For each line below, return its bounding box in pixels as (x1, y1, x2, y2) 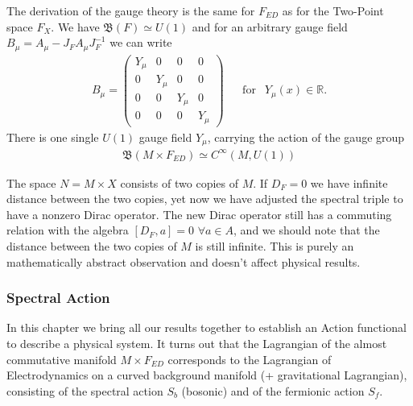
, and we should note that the (233, 222, 380, 238)
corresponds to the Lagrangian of (167, 350, 332, 367)
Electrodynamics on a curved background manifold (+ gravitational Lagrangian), (6, 367, 407, 383)
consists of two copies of (120, 174, 238, 191)
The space (6, 174, 56, 191)
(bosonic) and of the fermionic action (181, 382, 365, 399)
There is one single (6, 128, 99, 145)
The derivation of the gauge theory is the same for (6, 2, 255, 19)
